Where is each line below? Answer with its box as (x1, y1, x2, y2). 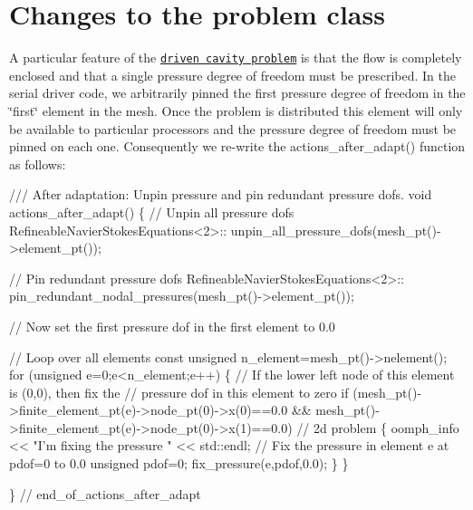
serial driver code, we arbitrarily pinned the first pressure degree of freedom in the (9, 83, 466, 102)
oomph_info (391, 418, 459, 437)
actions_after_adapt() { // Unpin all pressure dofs (9, 202, 294, 221)
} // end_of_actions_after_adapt (9, 484, 201, 503)
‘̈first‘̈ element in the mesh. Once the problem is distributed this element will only (9, 101, 463, 120)
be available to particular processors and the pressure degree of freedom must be (9, 119, 457, 138)
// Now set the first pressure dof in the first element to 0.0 (9, 316, 335, 335)
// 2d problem (296, 418, 377, 437)
